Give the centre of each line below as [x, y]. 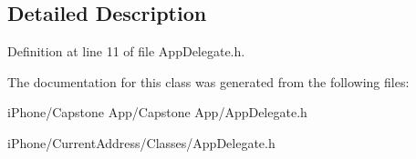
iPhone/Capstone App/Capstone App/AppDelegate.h [157, 112]
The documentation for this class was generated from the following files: [208, 81]
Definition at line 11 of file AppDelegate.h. [126, 51]
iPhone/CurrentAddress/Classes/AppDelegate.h [141, 142]
